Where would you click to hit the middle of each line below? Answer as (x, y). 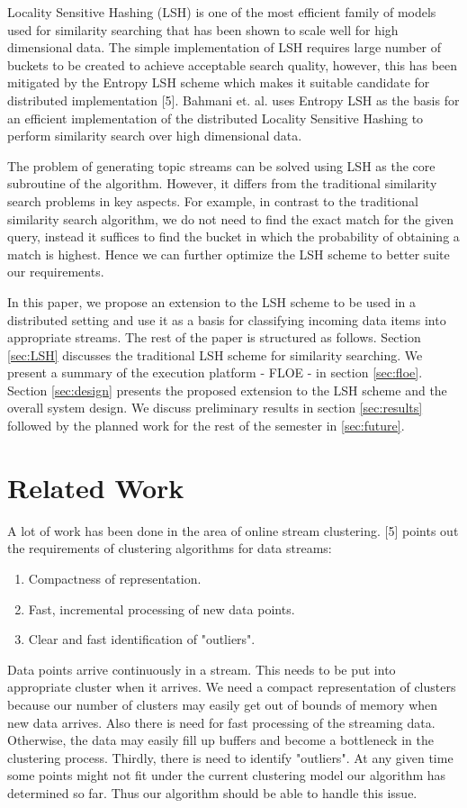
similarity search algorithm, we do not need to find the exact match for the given (231, 218)
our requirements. (56, 272)
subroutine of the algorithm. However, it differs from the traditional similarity (222, 183)
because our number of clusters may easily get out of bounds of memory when (223, 704)
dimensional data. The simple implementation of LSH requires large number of (225, 47)
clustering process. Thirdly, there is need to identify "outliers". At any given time (230, 757)
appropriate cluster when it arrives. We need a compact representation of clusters (232, 687)
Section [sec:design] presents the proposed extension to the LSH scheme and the (227, 390)
